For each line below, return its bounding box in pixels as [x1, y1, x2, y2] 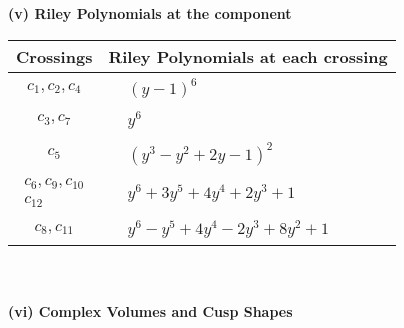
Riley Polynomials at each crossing [108, 44, 388, 68]
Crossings [16, 44, 93, 68]
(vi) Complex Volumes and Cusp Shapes [8, 300, 293, 321]
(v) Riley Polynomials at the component [8, 3, 292, 23]
